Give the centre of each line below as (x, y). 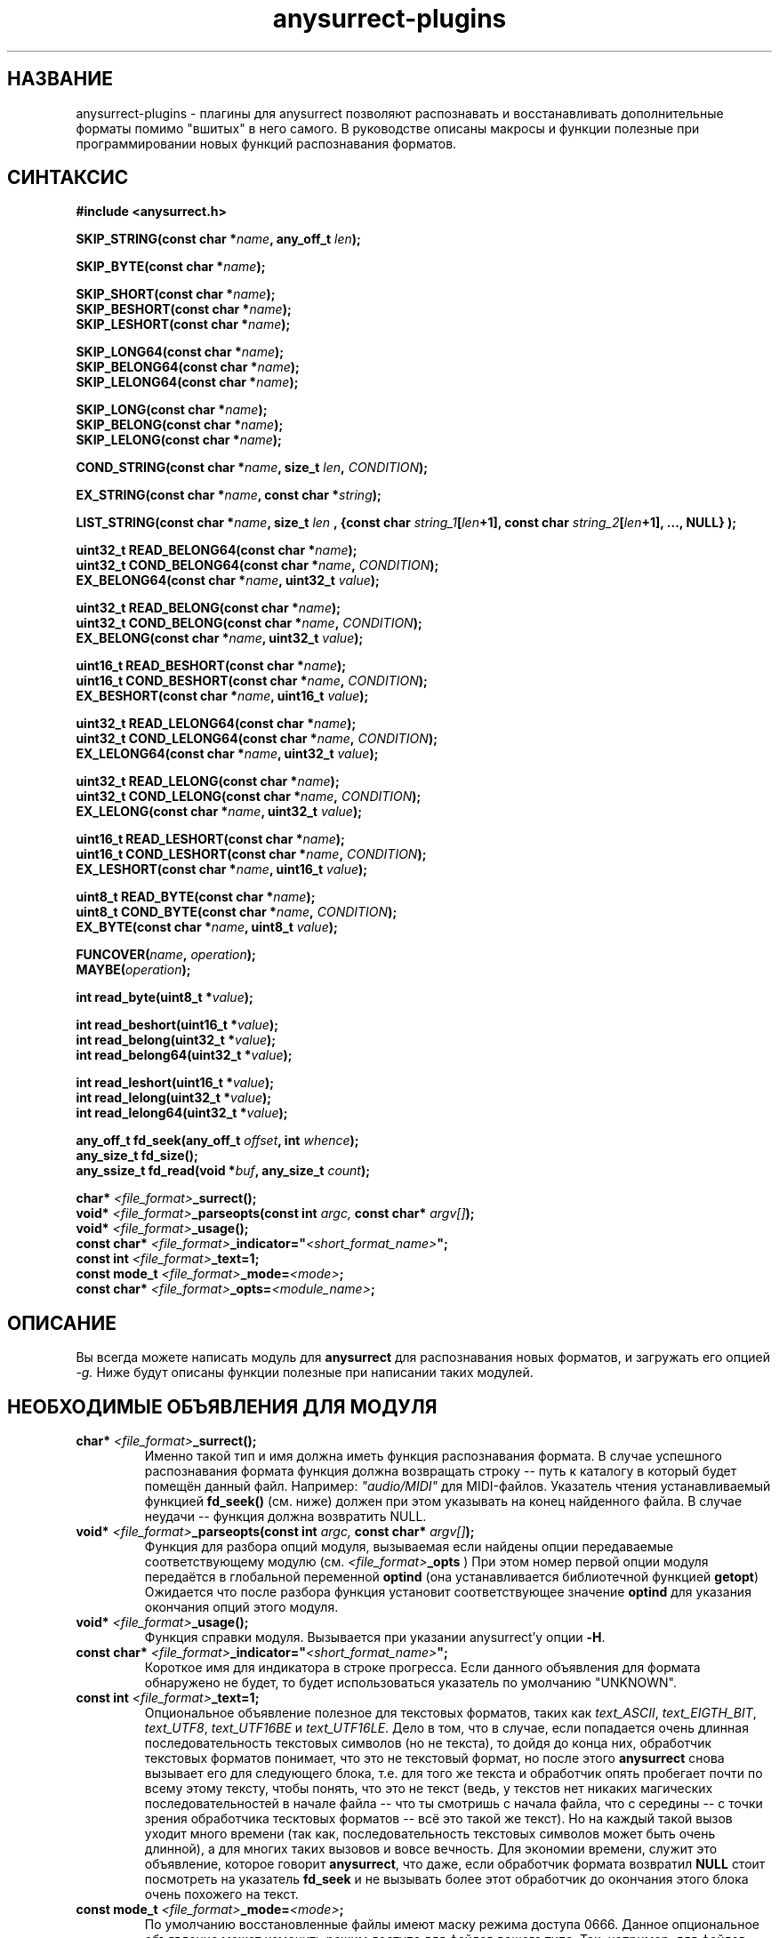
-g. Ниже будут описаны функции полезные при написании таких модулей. (305, 1373)
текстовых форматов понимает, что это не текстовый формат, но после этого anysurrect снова (434, 1758)
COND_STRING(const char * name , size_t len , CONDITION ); (252, 468)
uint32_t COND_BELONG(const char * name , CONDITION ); (249, 623)
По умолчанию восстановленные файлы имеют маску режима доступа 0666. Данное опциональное (452, 1925)
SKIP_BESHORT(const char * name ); (184, 309)
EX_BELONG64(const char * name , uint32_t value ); (228, 581)
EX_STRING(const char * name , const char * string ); (229, 495)
